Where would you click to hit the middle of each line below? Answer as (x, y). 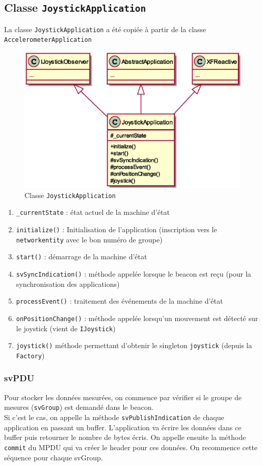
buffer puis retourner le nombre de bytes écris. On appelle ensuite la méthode (125, 437)
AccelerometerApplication (48, 40)
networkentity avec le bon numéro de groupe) (89, 239)
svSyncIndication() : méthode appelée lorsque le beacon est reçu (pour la (134, 274)
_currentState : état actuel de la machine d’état (93, 212)
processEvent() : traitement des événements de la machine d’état (120, 301)
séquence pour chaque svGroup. (54, 457)
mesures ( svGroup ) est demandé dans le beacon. (79, 407)
